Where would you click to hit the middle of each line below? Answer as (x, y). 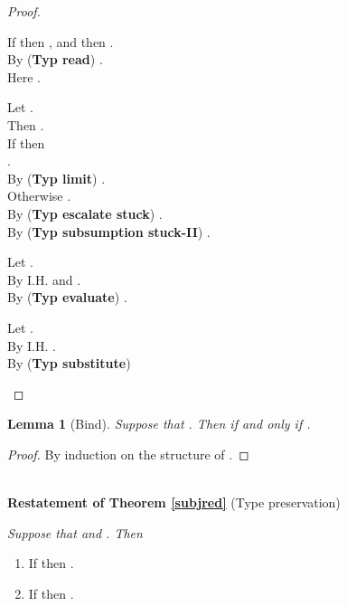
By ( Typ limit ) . (56, 178)
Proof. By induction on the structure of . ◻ (128, 454)
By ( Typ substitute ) (69, 363)
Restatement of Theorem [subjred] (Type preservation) (174, 502)
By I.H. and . (44, 279)
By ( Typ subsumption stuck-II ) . (109, 231)
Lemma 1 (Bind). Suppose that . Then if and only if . (159, 424)
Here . (24, 76)
